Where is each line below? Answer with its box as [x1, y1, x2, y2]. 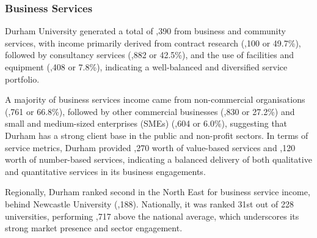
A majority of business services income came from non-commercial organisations [5, 93, 305, 106]
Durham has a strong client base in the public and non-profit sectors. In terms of [5, 128, 308, 141]
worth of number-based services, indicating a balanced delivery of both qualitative [5, 153, 312, 166]
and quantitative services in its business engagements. [5, 165, 206, 177]
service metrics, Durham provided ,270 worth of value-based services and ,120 [5, 141, 296, 154]
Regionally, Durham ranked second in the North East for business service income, [5, 185, 310, 198]
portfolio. [5, 72, 40, 85]
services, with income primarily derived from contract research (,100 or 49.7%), [5, 36, 301, 49]
